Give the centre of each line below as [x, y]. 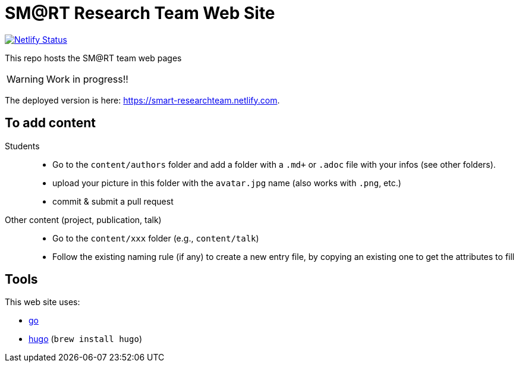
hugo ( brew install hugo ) [85, 339]
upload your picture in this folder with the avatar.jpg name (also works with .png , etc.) [227, 183]
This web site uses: [43, 302]
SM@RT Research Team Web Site [140, 13]
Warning [25, 79]
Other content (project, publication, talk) [83, 219]
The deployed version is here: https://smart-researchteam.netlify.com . [142, 100]
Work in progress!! [87, 79]
